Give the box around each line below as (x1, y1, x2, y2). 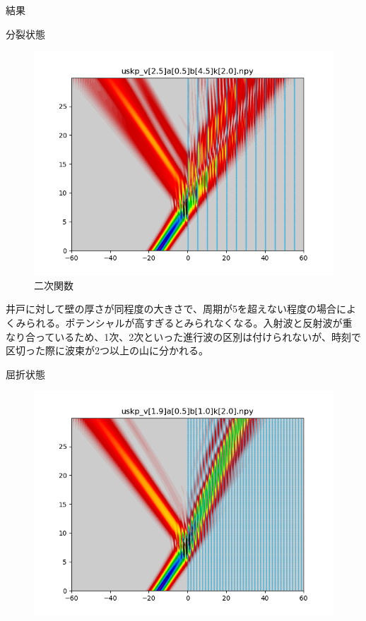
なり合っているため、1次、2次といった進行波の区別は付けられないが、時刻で (6, 329, 362, 344)
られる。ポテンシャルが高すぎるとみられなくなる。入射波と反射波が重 (25, 315, 353, 330)
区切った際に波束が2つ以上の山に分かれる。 (6, 343, 208, 358)
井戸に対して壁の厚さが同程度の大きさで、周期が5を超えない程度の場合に (6, 301, 347, 316)
